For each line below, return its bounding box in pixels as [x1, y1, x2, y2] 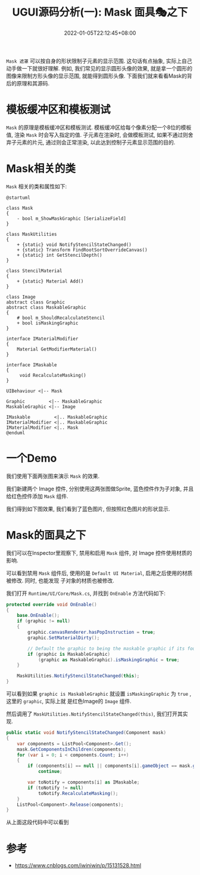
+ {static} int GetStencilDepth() [17, 252, 102, 258]
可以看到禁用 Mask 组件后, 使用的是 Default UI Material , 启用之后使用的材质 [6, 569, 193, 576]
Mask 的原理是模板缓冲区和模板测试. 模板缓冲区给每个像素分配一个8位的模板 [6, 124, 192, 131]
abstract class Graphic [6, 299, 65, 305]
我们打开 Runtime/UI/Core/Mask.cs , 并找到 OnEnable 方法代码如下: [6, 590, 165, 597]
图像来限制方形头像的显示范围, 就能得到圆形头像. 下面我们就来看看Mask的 [6, 72, 187, 79]
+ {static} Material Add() [17, 278, 84, 284]
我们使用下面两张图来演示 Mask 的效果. [6, 472, 100, 480]
